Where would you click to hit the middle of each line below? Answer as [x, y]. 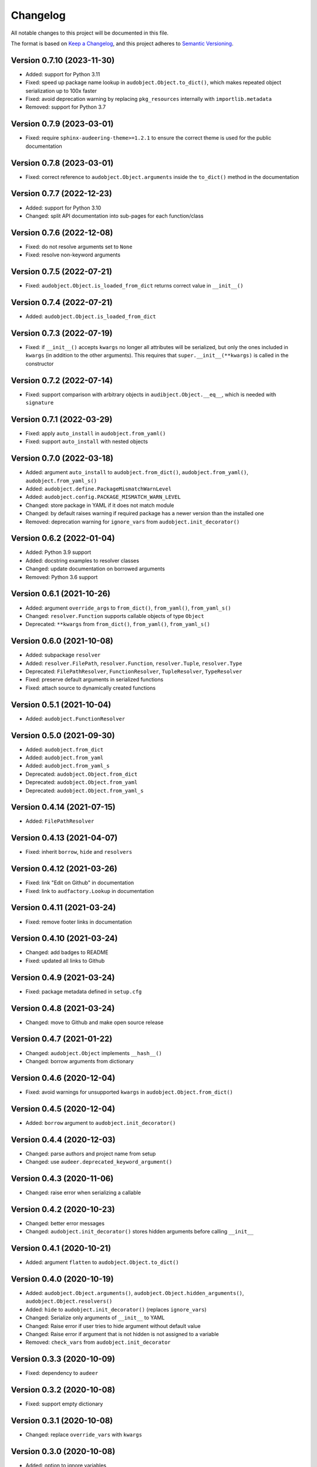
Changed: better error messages [65, 1223]
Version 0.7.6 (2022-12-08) [62, 233]
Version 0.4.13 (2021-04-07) [64, 838]
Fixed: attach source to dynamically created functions [90, 688]
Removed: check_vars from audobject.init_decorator [98, 1342]
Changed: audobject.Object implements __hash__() [94, 1053]
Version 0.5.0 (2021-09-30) [63, 736]
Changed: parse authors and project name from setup [91, 1154]
